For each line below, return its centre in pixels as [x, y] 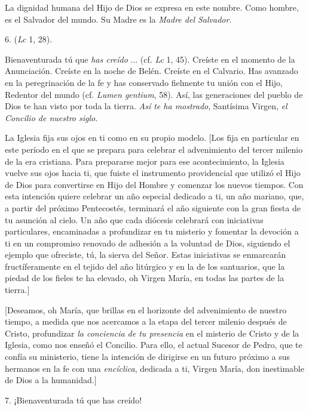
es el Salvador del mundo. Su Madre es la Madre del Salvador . [118, 19]
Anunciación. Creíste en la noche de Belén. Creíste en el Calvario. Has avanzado [152, 71]
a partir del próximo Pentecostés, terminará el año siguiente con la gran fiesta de [153, 207]
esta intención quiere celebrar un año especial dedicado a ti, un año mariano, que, [154, 196]
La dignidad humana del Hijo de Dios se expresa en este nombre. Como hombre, [152, 7]
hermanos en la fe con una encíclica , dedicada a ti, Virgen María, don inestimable [154, 368]
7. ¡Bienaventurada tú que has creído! [74, 400]
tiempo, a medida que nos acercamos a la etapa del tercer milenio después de [146, 321]
